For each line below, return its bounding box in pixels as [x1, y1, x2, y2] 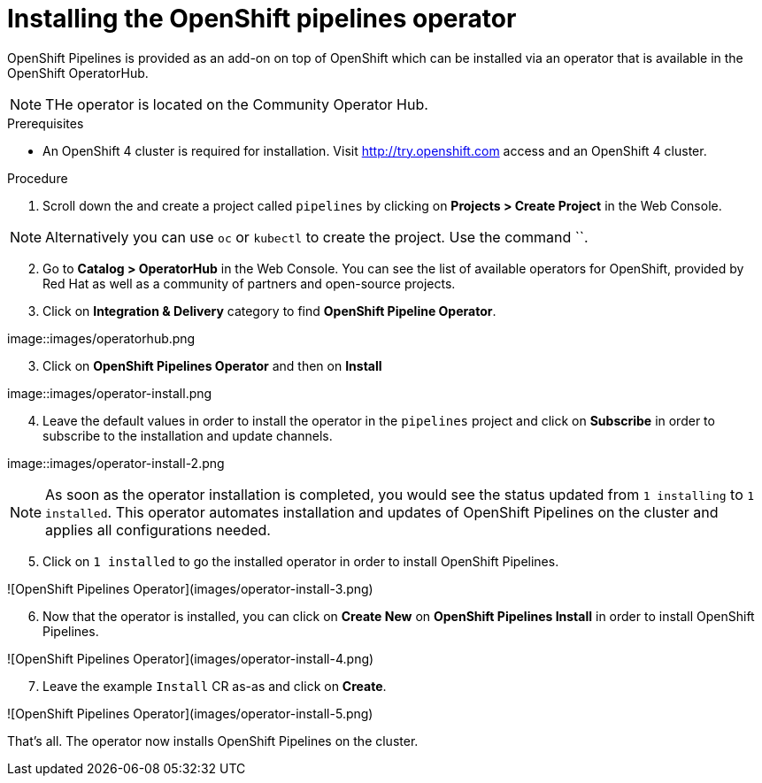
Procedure [7, 170, 68, 186]
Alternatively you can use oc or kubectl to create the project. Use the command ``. [45, 227, 589, 246]
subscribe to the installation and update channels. [42, 427, 333, 443]
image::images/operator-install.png [7, 385, 212, 401]
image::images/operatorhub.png [7, 330, 196, 346]
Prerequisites [7, 115, 84, 131]
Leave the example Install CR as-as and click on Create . [42, 678, 387, 694]
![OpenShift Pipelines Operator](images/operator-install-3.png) [7, 580, 373, 596]
